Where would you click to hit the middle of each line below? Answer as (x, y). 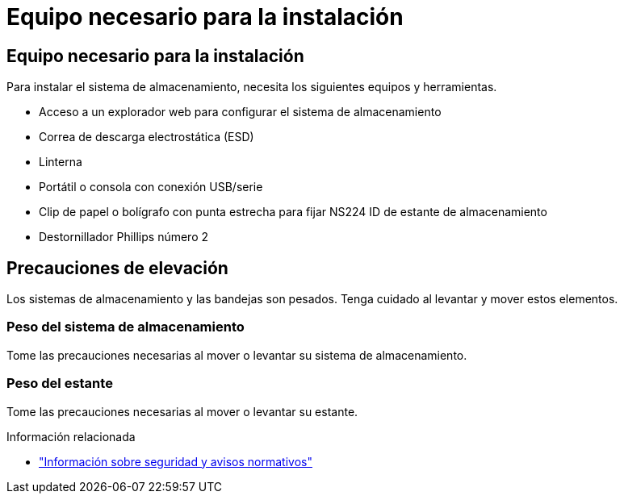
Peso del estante (60, 383)
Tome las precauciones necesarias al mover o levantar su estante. (182, 411)
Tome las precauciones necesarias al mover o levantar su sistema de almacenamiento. (237, 355)
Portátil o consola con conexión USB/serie (151, 187)
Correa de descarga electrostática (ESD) (147, 137)
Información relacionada (71, 436)
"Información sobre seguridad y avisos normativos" (176, 461)
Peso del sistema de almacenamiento (126, 327)
